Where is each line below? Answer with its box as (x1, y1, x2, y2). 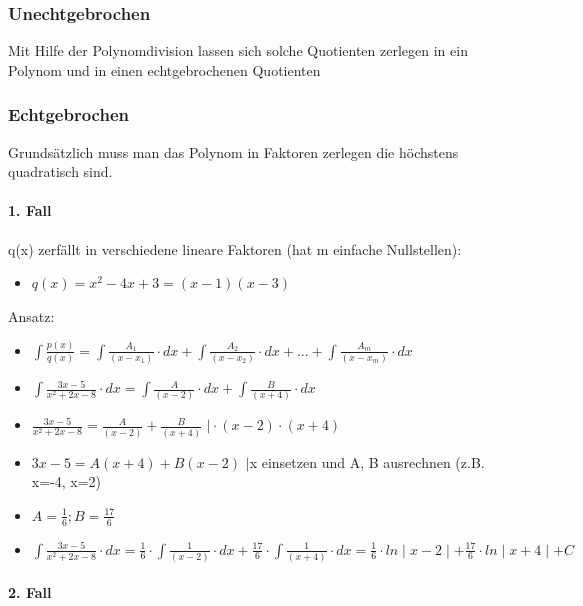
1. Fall (8, 200, 52, 221)
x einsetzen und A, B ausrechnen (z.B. (249, 451, 485, 472)
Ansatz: (8, 305, 55, 326)
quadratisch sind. (8, 161, 113, 182)
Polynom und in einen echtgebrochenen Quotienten (8, 59, 321, 80)
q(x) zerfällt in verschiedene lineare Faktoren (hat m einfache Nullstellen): (8, 238, 462, 259)
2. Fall (8, 581, 52, 602)
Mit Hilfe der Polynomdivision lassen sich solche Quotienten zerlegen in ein (8, 40, 468, 61)
